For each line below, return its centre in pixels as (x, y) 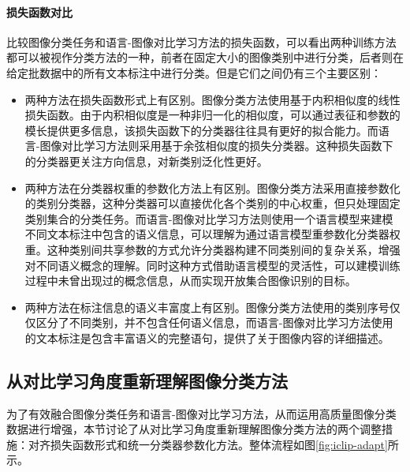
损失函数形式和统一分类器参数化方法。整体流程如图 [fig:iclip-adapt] (219, 444)
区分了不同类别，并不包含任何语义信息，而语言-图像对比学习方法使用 (214, 322)
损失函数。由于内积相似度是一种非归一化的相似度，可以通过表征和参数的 (212, 115)
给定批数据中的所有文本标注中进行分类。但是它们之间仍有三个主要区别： (194, 72)
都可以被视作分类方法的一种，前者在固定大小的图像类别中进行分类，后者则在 (205, 57)
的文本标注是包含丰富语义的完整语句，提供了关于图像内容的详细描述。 (207, 337)
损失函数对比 (39, 11)
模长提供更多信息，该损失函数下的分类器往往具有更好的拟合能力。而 (201, 130)
